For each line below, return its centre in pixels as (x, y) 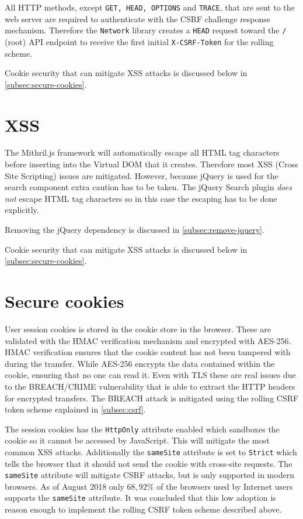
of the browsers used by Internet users (225, 486)
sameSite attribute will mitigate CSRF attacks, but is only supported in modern (149, 475)
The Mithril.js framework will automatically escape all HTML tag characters (142, 152)
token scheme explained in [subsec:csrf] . (75, 409)
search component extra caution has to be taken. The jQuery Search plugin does (148, 187)
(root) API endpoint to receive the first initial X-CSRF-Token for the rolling (139, 41)
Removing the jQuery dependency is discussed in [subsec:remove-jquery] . (135, 230)
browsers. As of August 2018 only (65, 486)
